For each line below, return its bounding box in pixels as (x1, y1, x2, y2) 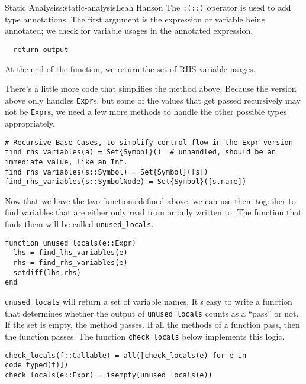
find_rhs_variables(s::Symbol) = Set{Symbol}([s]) (5, 167, 208, 176)
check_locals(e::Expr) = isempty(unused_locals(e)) (5, 370, 212, 379)
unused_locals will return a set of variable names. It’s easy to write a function (5, 295, 292, 307)
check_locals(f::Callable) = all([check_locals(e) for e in (5, 351, 247, 360)
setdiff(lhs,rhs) (13, 268, 81, 277)
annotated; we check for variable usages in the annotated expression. (5, 24, 253, 37)
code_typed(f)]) (5, 361, 69, 370)
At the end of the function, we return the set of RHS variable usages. (5, 62, 256, 75)
